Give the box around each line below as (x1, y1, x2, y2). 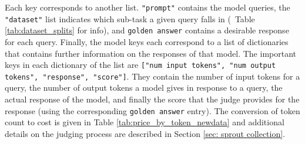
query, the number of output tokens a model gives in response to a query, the (5, 81, 283, 94)
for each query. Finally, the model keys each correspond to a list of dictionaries (5, 35, 289, 47)
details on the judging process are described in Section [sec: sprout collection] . (5, 127, 286, 139)
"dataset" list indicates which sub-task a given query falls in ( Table (5, 12, 255, 25)
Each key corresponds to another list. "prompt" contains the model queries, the (5, 1, 290, 13)
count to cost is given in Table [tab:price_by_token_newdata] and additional (5, 116, 284, 128)
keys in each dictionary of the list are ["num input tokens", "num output (5, 59, 276, 71)
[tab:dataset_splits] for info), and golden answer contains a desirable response (5, 24, 289, 36)
